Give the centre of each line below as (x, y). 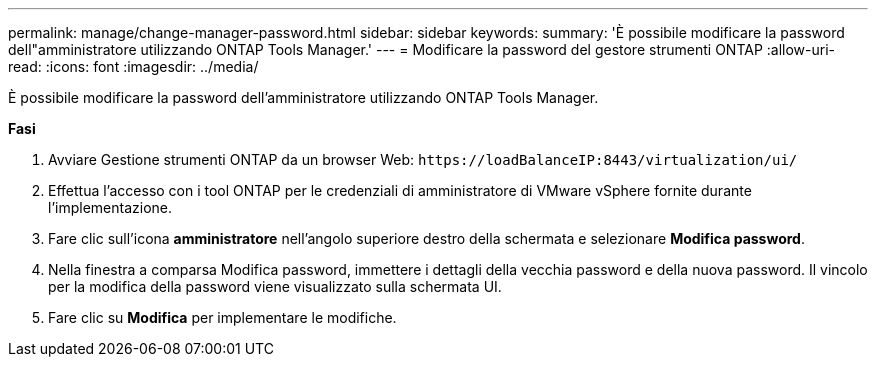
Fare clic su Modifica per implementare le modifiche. (222, 317)
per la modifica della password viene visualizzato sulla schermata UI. (275, 286)
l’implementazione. (110, 207)
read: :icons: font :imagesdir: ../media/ (133, 66)
